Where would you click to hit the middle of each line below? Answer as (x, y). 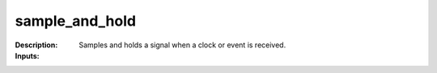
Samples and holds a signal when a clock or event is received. (182, 45)
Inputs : (27, 55)
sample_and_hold (76, 21)
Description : (36, 45)
